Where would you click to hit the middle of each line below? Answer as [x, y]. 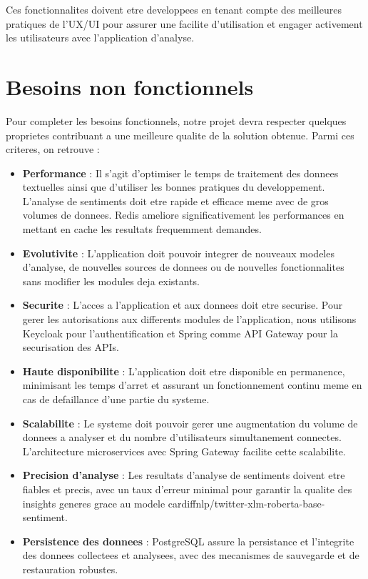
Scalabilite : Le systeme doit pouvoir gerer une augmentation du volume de [190, 423]
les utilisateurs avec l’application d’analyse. [100, 38]
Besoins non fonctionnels [130, 86]
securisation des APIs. [71, 347]
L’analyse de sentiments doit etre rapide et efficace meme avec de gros [175, 201]
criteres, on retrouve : [53, 149]
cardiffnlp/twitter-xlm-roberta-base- [246, 503]
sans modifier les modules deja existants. [111, 281]
